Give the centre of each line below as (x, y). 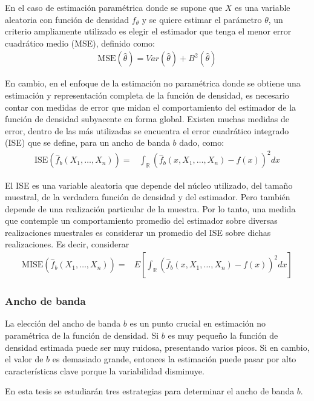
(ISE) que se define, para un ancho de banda (87, 142)
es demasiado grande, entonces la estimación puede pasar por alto (174, 359)
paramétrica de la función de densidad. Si (82, 335)
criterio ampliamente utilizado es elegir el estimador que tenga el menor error (148, 31)
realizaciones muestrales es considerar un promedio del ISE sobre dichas (138, 232)
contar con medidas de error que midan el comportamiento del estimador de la (151, 107)
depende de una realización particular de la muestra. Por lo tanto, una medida (150, 208)
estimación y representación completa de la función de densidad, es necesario (147, 95)
